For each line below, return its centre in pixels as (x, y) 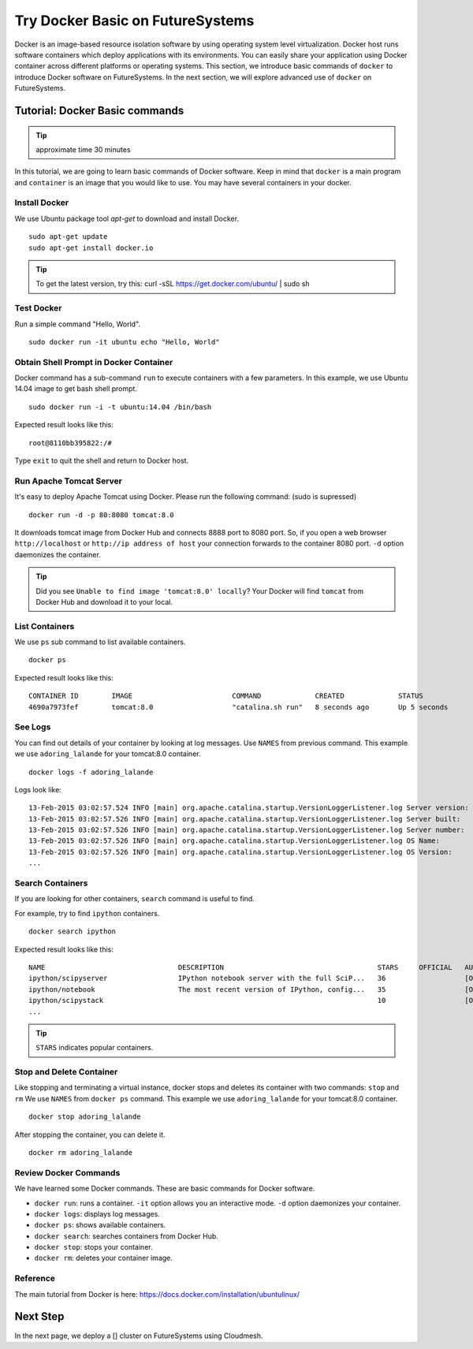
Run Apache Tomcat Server (68, 481)
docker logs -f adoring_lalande (91, 772)
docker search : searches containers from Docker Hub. (126, 1236)
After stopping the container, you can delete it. (90, 1135)
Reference (35, 1279)
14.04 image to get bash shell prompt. (76, 389)
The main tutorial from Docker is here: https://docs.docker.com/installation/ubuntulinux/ (157, 1294)
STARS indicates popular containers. (95, 1048)
